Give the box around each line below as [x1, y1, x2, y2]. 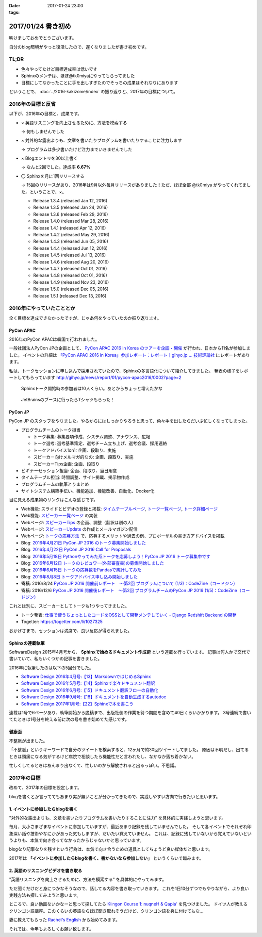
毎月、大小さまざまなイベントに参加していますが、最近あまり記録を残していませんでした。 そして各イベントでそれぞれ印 [9, 824, 252, 830]
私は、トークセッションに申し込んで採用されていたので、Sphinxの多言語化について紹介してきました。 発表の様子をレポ [9, 368, 248, 374]
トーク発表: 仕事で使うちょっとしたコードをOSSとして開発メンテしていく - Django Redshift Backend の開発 [21, 612, 237, 618]
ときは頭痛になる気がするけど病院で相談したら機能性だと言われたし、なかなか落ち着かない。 [9, 754, 196, 759]
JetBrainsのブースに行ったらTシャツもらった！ [21, 396, 115, 402]
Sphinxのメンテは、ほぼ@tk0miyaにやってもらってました [21, 73, 135, 79]
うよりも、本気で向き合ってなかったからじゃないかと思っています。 [9, 838, 144, 843]
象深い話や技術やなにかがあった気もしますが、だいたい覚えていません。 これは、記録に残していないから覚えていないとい [9, 830, 252, 837]
